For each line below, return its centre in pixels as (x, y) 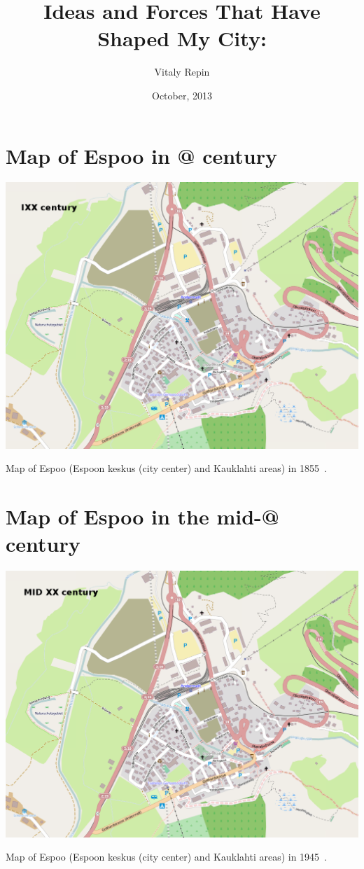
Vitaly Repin (182, 72)
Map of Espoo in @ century (142, 155)
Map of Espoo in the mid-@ (142, 516)
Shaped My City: (182, 38)
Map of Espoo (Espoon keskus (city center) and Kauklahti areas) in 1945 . (167, 857)
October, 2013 (182, 95)
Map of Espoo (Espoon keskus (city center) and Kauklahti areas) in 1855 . (167, 468)
